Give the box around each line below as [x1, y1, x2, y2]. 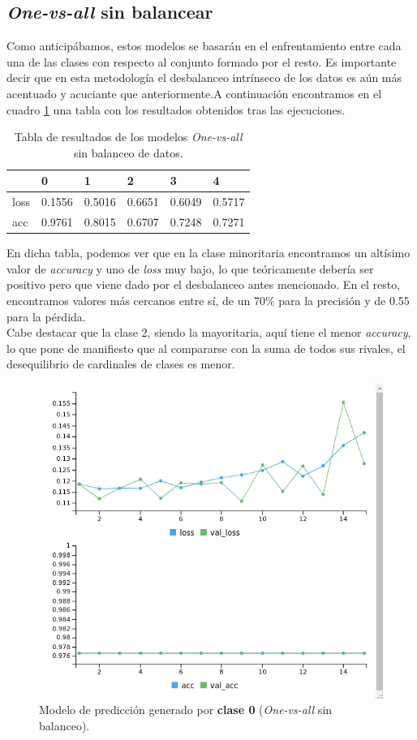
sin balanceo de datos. [73, 144, 183, 161]
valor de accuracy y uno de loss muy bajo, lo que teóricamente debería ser [6, 260, 374, 277]
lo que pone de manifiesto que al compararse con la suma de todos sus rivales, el [6, 339, 406, 356]
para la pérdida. [6, 308, 86, 325]
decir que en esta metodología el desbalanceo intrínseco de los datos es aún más [6, 69, 402, 86]
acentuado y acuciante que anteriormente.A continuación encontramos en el [6, 84, 382, 101]
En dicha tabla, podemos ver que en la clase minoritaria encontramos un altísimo [6, 244, 411, 261]
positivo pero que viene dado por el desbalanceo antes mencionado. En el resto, [6, 276, 401, 293]
